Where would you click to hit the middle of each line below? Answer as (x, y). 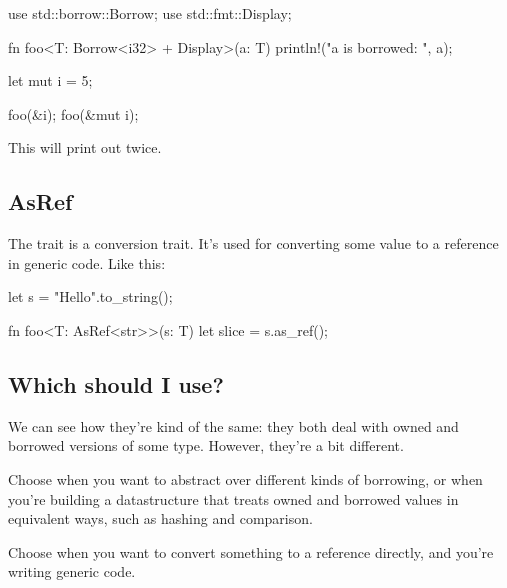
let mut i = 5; (50, 80)
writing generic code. (72, 571)
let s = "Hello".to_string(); (90, 296)
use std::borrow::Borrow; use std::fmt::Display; (150, 13)
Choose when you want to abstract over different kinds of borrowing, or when (245, 478)
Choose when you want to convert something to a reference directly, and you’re (251, 551)
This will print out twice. (85, 147)
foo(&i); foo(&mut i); (73, 113)
